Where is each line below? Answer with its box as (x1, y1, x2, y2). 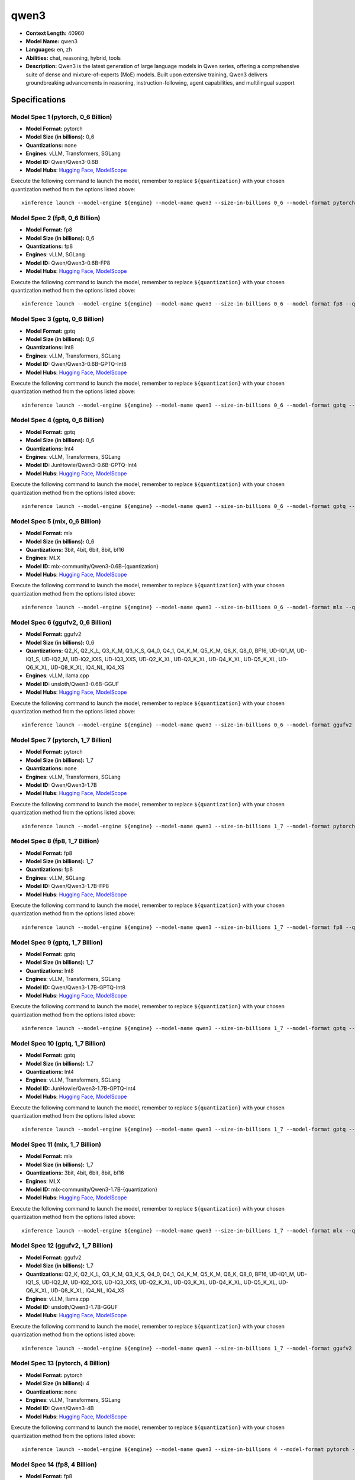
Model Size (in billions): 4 (25, 1380, 90, 1387)
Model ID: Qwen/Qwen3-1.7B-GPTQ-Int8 (25, 983, 125, 991)
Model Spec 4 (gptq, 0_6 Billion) (11, 416, 105, 424)
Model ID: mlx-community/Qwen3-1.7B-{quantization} (25, 1186, 158, 1193)
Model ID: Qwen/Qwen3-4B (25, 1405, 94, 1412)
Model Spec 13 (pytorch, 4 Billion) (11, 1359, 110, 1368)
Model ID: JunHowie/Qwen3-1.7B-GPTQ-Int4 (25, 1085, 136, 1092)
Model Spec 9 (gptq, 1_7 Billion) (11, 938, 103, 947)
